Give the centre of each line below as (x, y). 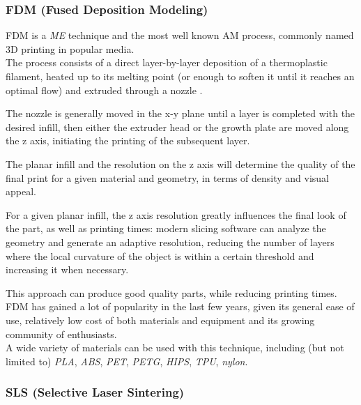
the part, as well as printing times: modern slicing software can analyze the (166, 228)
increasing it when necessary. (67, 269)
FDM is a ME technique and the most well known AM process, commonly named (180, 35)
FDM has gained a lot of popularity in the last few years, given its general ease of (180, 306)
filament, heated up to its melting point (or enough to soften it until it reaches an (180, 76)
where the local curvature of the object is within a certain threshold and (160, 255)
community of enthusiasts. (61, 334)
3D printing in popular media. (70, 48)
